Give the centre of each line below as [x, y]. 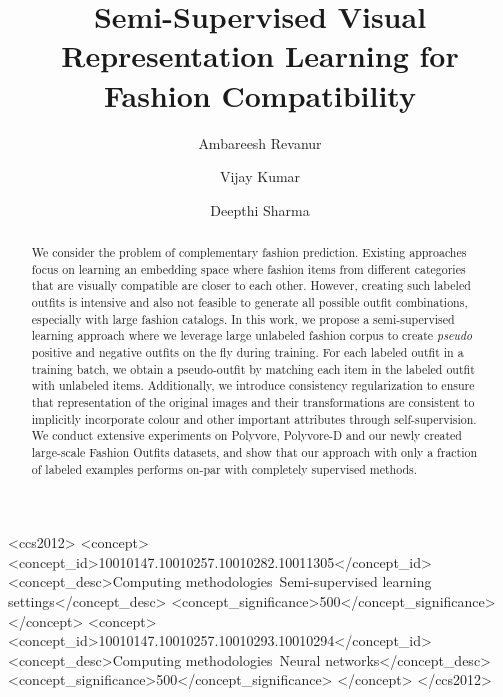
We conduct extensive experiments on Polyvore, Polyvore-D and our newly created [246, 435]
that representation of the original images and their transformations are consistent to [253, 401]
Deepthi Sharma [260, 209]
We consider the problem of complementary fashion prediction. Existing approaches [249, 252]
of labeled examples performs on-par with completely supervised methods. [224, 468]
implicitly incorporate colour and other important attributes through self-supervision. [254, 418]
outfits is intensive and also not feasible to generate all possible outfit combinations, [249, 302]
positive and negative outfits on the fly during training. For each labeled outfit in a [247, 352]
